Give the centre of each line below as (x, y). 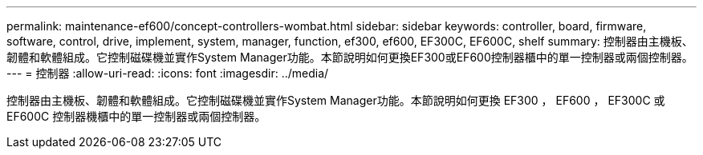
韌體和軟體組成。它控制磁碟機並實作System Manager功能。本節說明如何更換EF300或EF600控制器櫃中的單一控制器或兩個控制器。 (350, 57)
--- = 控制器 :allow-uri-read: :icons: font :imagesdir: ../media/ (168, 73)
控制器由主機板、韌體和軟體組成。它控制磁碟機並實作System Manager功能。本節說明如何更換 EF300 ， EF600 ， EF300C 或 (336, 100)
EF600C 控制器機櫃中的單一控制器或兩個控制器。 (136, 116)
